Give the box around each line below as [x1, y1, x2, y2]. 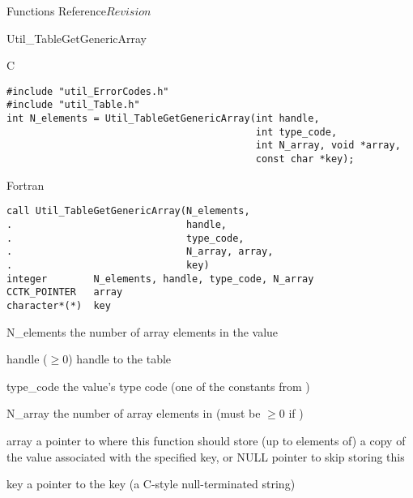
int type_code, [255, 126, 338, 138]
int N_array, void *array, [255, 140, 401, 152]
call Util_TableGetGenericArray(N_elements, [6, 205, 250, 217]
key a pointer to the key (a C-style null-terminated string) [6, 475, 296, 492]
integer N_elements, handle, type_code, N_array [6, 273, 314, 285]
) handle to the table [68, 350, 172, 367]
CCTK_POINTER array [6, 286, 123, 298]
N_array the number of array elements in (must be [6, 405, 261, 422]
